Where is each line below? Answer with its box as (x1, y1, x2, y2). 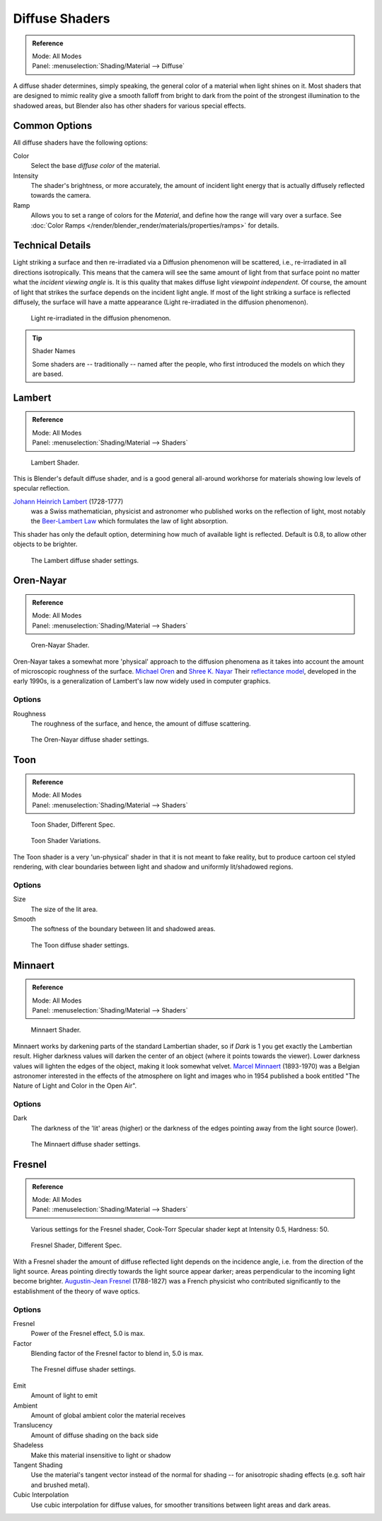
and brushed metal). (30, 1481, 90, 1489)
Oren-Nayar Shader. (30, 641, 90, 650)
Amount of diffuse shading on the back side (30, 1431, 158, 1439)
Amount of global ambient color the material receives (30, 1411, 186, 1420)
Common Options (13, 120, 93, 132)
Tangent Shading (13, 1461, 63, 1469)
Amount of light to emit (30, 1391, 98, 1400)
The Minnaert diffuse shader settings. (30, 1140, 141, 1149)
